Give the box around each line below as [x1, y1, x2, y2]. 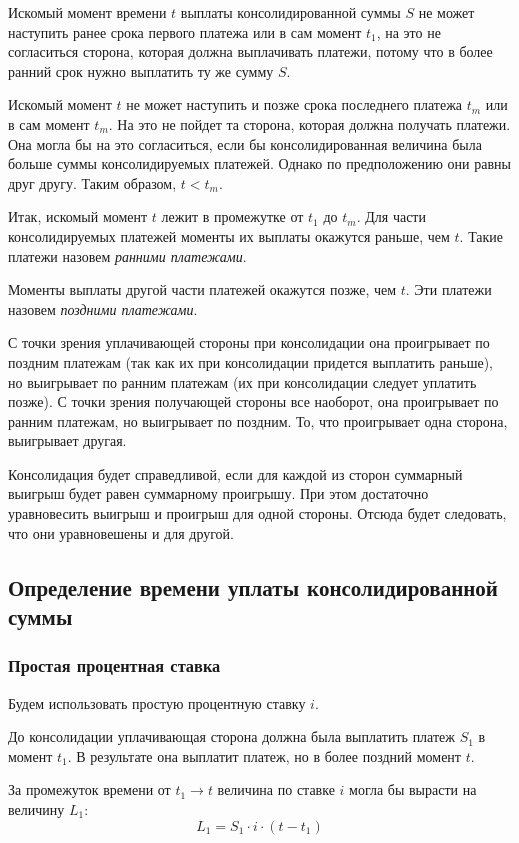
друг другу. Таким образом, [8, 172, 177, 193]
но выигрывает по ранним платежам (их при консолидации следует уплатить [8, 371, 477, 392]
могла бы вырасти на [349, 779, 477, 800]
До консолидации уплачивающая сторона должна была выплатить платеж [8, 726, 455, 747]
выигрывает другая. [8, 430, 127, 451]
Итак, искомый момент [8, 206, 148, 227]
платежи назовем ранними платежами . [8, 245, 247, 266]
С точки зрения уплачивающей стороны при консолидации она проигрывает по [8, 332, 490, 353]
